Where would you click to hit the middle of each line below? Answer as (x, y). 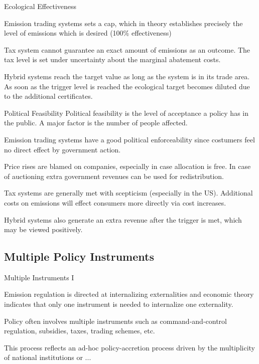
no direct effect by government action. (62, 149)
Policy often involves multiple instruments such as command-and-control (115, 321)
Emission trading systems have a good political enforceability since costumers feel (129, 139)
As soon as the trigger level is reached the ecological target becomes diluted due (127, 86)
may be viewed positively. (43, 229)
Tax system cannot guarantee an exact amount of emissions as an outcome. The (127, 49)
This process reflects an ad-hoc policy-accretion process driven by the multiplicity (129, 347)
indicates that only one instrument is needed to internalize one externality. (119, 304)
